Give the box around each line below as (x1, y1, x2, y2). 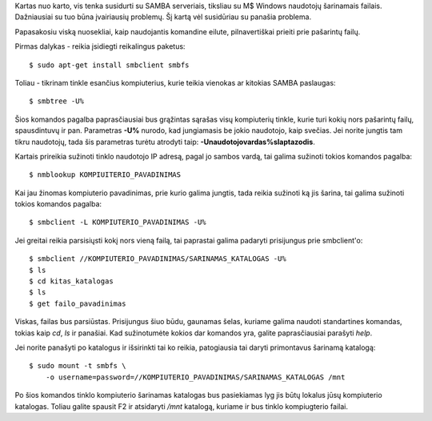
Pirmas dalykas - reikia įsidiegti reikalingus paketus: (14, 42, 186, 51)
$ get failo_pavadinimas (29, 299, 126, 308)
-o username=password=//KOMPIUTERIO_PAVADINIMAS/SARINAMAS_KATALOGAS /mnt (45, 372, 346, 382)
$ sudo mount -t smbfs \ (29, 361, 126, 371)
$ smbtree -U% (29, 97, 84, 106)
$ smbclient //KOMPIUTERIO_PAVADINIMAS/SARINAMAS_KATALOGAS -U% (29, 255, 287, 263)
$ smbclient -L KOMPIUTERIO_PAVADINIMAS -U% (29, 218, 207, 227)
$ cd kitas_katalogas (29, 277, 114, 286)
